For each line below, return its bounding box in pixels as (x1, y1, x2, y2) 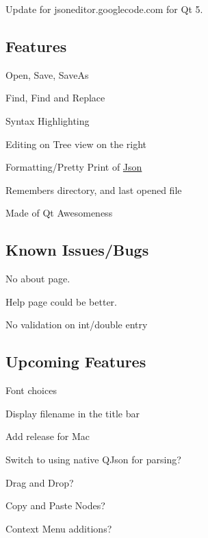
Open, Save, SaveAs (5, 67, 89, 82)
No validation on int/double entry (5, 317, 148, 332)
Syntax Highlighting (5, 113, 90, 127)
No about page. (5, 271, 70, 286)
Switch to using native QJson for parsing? (5, 452, 181, 466)
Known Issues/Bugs (5, 239, 149, 260)
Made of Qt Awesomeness (5, 206, 113, 220)
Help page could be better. (5, 294, 117, 308)
